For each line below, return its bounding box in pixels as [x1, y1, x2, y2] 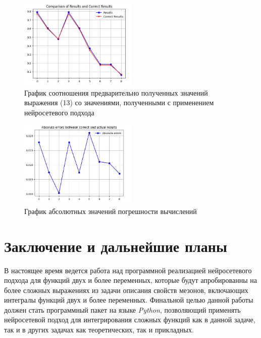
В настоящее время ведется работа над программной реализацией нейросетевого [4, 265, 252, 275]
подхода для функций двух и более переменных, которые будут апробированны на [4, 275, 257, 285]
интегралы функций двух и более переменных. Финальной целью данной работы [4, 294, 253, 305]
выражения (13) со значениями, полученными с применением [24, 97, 214, 108]
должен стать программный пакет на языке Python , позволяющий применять [4, 304, 241, 315]
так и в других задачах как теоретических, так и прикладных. [4, 324, 194, 335]
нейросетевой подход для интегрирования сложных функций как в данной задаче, [4, 314, 255, 325]
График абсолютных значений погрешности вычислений [24, 205, 197, 216]
